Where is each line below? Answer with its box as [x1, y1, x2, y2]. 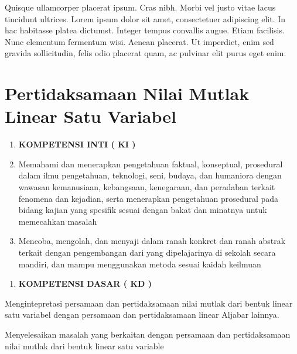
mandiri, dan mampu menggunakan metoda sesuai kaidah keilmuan [18, 257, 261, 270]
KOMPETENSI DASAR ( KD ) [18, 277, 152, 290]
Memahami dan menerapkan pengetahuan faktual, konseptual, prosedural [18, 157, 283, 170]
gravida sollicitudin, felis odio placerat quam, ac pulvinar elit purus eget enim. [5, 47, 286, 59]
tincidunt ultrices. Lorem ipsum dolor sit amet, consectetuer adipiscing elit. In [5, 12, 286, 25]
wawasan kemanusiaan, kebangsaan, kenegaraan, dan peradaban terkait [18, 181, 275, 193]
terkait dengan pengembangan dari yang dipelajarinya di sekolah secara [18, 246, 276, 259]
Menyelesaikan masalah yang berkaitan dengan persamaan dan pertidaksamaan [5, 328, 291, 340]
